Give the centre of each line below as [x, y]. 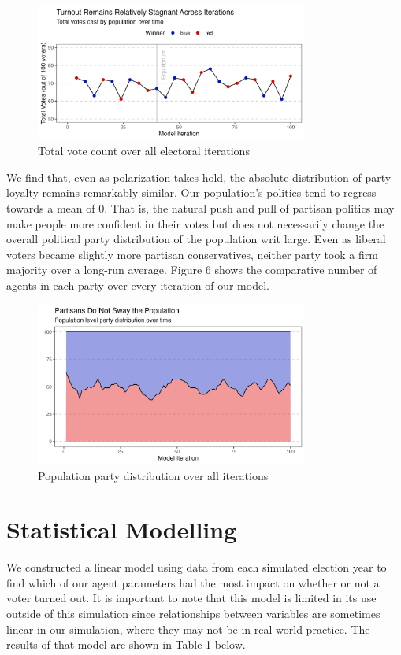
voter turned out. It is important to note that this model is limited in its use [191, 598]
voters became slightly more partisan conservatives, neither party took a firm [192, 254]
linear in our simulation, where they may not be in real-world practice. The [188, 629]
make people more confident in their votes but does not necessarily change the [195, 223]
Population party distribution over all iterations [153, 475]
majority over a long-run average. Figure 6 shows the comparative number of [192, 270]
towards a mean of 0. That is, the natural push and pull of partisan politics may [200, 207]
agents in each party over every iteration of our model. [138, 285]
